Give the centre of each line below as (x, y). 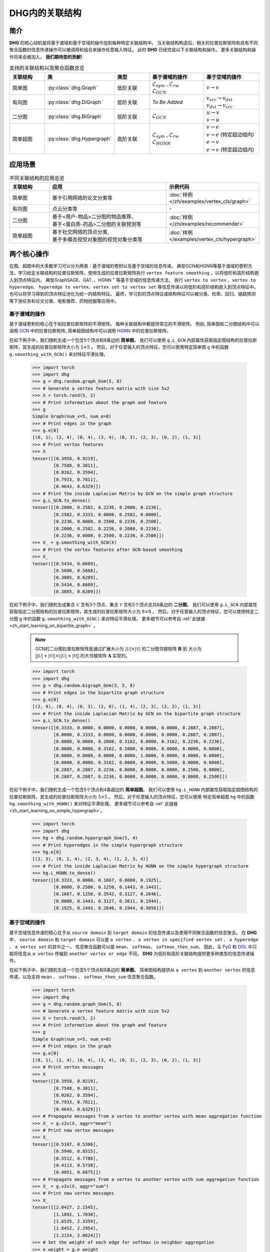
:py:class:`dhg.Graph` (72, 88)
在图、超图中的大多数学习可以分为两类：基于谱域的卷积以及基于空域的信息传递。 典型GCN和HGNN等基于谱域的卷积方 (131, 266)
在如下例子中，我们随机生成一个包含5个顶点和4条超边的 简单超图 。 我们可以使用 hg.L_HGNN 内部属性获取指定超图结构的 (133, 790)
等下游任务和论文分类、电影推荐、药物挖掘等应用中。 (64, 301)
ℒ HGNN (161, 142)
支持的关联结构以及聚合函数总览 (47, 68)
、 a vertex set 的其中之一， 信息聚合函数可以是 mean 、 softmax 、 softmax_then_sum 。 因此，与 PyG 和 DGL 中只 (133, 947)
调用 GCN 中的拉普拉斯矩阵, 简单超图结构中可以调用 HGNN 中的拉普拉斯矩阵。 (90, 331)
